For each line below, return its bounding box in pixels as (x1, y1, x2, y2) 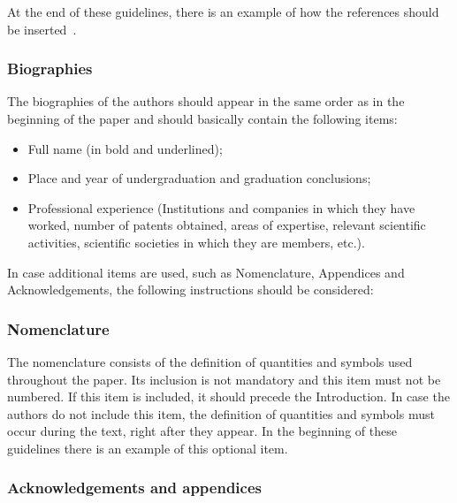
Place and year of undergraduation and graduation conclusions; (27, 169, 371, 187)
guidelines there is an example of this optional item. (7, 438, 288, 457)
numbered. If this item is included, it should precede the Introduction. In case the (7, 387, 450, 406)
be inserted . (7, 19, 77, 38)
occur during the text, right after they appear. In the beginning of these (7, 422, 397, 440)
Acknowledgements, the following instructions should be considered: (7, 280, 374, 299)
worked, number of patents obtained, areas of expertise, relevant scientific (27, 216, 426, 234)
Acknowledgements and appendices (7, 476, 262, 499)
